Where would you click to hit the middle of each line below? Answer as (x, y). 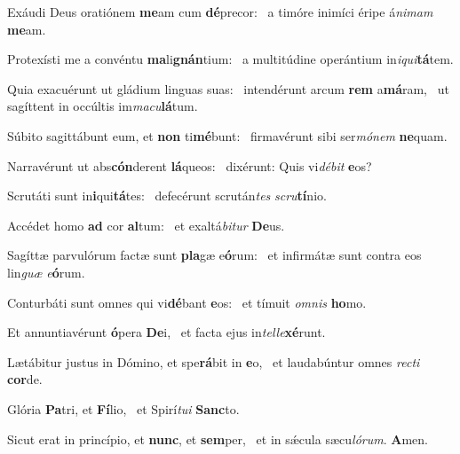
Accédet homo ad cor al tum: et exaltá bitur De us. (146, 225)
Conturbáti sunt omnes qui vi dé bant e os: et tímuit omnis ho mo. (187, 302)
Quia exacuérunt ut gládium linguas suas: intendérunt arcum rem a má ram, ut (228, 88)
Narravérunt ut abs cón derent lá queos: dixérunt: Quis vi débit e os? (190, 165)
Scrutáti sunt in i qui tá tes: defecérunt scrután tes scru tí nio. (167, 196)
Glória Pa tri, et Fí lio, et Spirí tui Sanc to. (123, 408)
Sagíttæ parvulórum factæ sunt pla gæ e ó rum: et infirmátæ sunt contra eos (214, 255)
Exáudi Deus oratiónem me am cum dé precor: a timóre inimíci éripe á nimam (220, 12)
